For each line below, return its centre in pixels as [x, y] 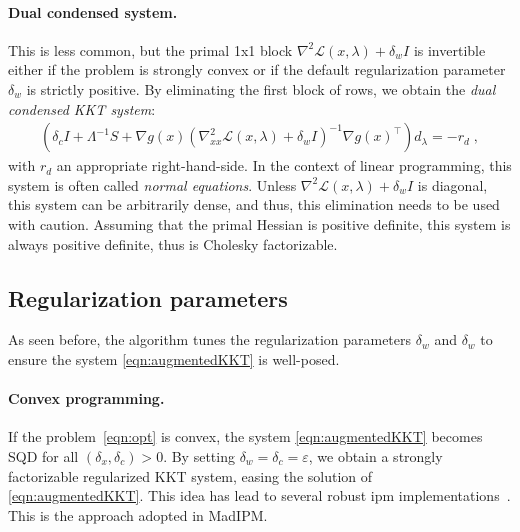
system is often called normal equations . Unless [152, 184]
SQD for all [43, 455]
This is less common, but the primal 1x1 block [150, 49]
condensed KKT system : [82, 108]
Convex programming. [86, 398]
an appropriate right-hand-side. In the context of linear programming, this [284, 165]
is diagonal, [452, 184]
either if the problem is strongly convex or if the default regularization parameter [257, 69]
